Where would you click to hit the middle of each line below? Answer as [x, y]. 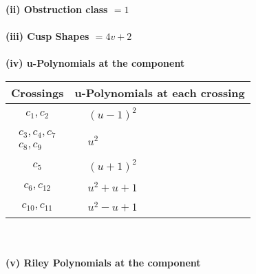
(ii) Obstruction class [57, 9]
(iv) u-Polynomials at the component [95, 63]
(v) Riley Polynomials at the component [103, 262]
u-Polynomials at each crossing [160, 92]
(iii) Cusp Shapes [47, 36]
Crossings [38, 92]
